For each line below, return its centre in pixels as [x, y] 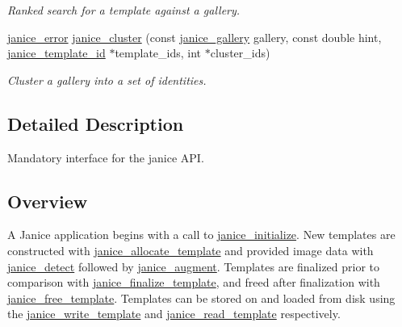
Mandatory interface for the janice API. [106, 157]
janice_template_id [57, 53]
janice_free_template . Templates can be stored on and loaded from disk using [201, 298]
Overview [48, 201]
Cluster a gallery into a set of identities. [107, 80]
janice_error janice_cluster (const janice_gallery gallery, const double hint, [195, 37]
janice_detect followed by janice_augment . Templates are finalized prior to [194, 266]
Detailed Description [96, 123]
